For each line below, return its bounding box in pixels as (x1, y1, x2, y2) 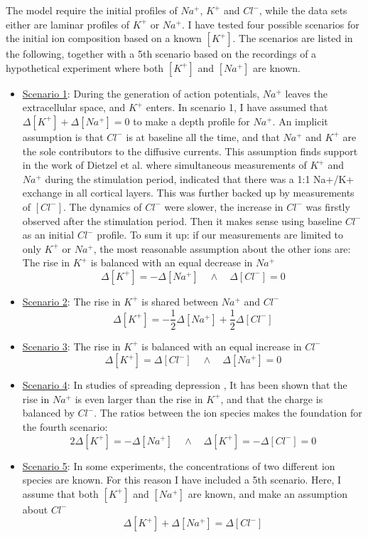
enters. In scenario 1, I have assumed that (146, 100, 328, 115)
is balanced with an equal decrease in (90, 255, 253, 270)
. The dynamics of (63, 199, 142, 214)
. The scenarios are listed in (232, 31, 353, 46)
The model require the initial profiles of (6, 3, 178, 17)
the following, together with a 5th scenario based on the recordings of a (6, 46, 317, 61)
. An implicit (272, 113, 328, 128)
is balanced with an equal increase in (141, 338, 302, 353)
